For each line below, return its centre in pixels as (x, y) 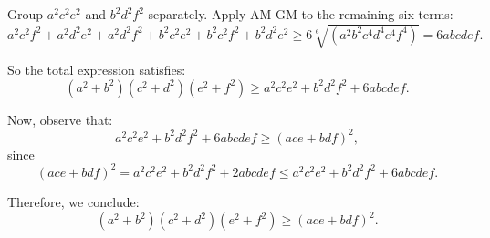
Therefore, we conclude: (73, 201)
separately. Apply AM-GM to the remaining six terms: (301, 14)
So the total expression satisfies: (97, 70)
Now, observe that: (60, 119)
